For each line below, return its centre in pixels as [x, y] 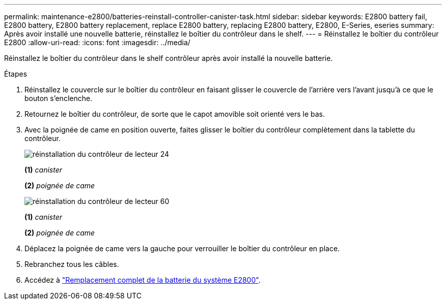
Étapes [16, 74]
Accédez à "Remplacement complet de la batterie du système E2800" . [143, 280]
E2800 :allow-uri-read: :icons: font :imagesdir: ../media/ [97, 42]
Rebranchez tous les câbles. [72, 264]
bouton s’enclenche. [59, 98]
